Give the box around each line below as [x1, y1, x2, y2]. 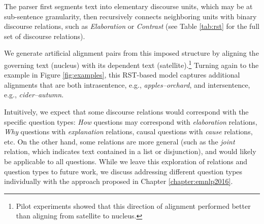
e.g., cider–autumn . [4, 89, 64, 100]
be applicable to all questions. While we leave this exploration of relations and [4, 156, 248, 166]
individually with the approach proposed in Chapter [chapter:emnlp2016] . [4, 176, 233, 186]
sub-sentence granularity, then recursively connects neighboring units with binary [4, 11, 257, 21]
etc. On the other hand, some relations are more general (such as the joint [4, 136, 235, 146]
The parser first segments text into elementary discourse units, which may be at [4, 1, 253, 11]
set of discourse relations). [4, 30, 85, 41]
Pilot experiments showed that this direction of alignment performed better [16, 200, 251, 211]
